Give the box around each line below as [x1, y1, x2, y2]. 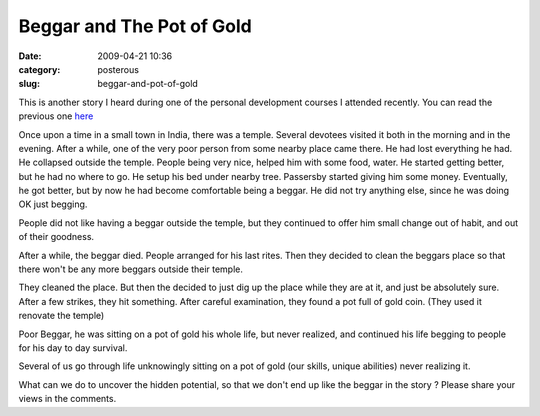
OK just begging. [18, 198, 88, 210]
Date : [18, 50, 42, 62]
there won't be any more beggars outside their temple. [18, 263, 244, 275]
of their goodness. [18, 231, 95, 243]
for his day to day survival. [18, 341, 128, 354]
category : [18, 63, 61, 75]
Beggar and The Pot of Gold [18, 15, 252, 37]
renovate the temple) [18, 310, 105, 322]
